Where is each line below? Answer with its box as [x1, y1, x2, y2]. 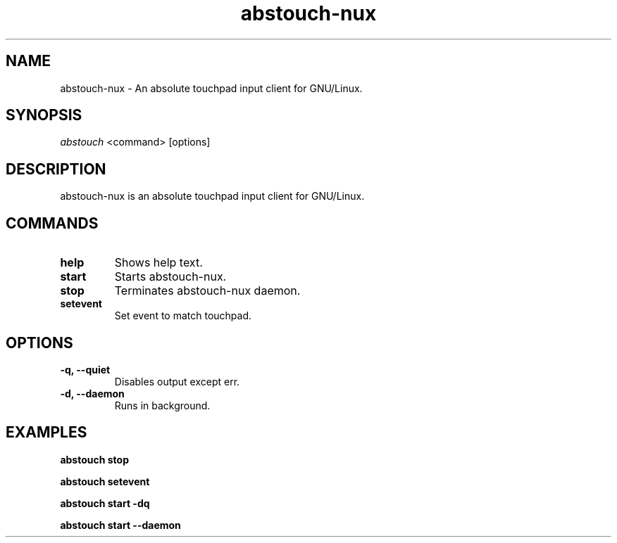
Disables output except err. [114, 375, 240, 388]
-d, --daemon [60, 387, 125, 400]
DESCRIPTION [6, 160, 106, 178]
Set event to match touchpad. [114, 309, 252, 322]
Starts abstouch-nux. [114, 269, 227, 284]
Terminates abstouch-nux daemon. [114, 283, 301, 298]
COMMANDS [6, 214, 99, 232]
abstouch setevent [60, 475, 150, 487]
